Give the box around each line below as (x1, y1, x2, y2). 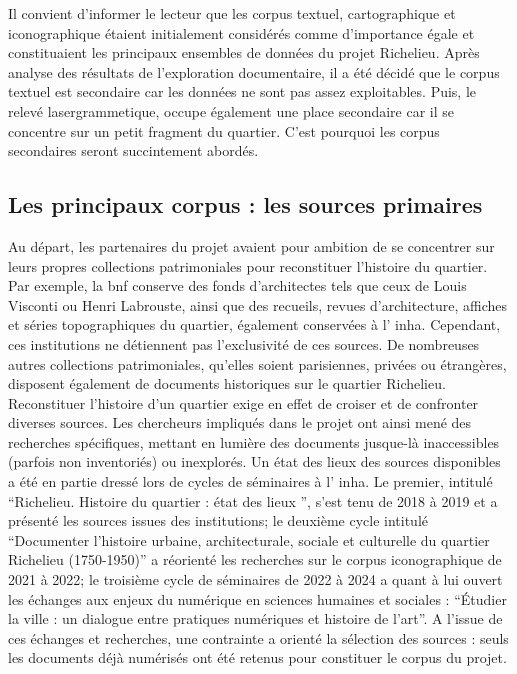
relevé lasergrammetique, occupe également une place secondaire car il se (8, 100, 455, 121)
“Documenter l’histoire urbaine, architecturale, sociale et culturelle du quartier (8, 529, 490, 550)
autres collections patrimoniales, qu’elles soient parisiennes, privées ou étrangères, (8, 353, 507, 374)
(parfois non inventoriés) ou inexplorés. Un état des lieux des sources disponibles (8, 451, 501, 472)
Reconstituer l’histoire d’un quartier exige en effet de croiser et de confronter (8, 392, 479, 413)
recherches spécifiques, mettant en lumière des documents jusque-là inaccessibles (8, 431, 500, 452)
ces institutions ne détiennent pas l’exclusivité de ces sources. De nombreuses (8, 333, 480, 354)
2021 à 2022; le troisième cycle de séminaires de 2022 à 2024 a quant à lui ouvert (8, 569, 503, 590)
